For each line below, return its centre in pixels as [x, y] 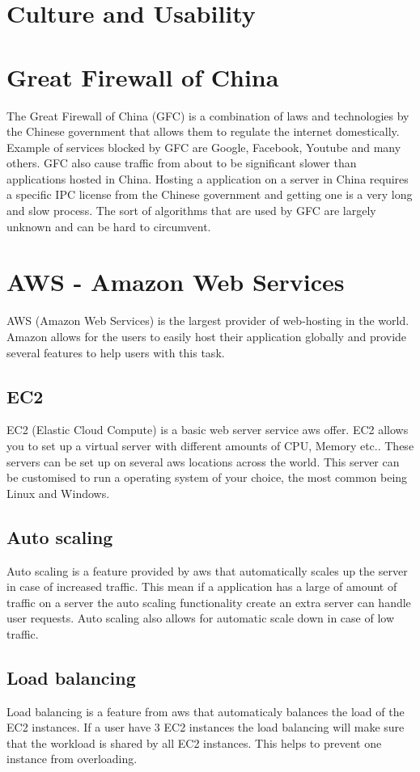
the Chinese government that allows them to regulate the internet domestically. [203, 131]
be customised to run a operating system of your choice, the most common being [207, 477]
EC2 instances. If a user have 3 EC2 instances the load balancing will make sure [206, 727]
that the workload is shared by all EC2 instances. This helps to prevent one [194, 742]
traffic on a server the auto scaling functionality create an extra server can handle [209, 602]
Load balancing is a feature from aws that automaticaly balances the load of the [206, 711]
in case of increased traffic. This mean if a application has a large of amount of [202, 586]
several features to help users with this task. [116, 352]
